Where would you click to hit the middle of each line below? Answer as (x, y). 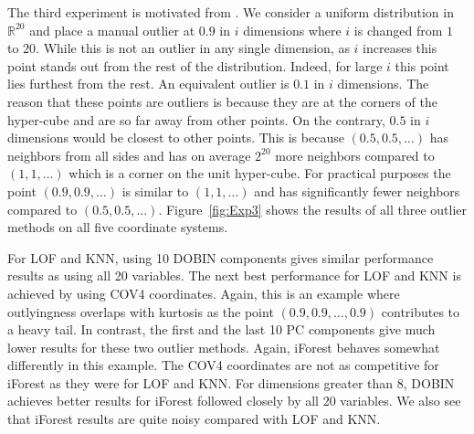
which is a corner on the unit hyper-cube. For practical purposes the (260, 173)
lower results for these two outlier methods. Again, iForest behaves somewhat (224, 347)
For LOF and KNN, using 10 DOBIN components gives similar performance (221, 257)
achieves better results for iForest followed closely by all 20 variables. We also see (234, 401)
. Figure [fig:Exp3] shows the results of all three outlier (313, 209)
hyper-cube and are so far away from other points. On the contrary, (196, 119)
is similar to (155, 191)
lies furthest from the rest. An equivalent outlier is (148, 84)
